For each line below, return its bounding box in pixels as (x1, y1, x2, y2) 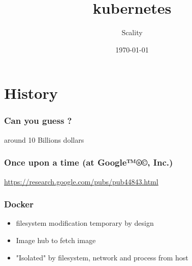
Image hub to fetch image (16, 234, 96, 245)
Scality (121, 27, 143, 38)
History (4, 83, 58, 103)
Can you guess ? (4, 114, 72, 127)
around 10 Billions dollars (4, 134, 84, 145)
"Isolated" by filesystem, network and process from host (16, 252, 188, 262)
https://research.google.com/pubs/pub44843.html (4, 176, 158, 187)
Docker (4, 198, 34, 210)
